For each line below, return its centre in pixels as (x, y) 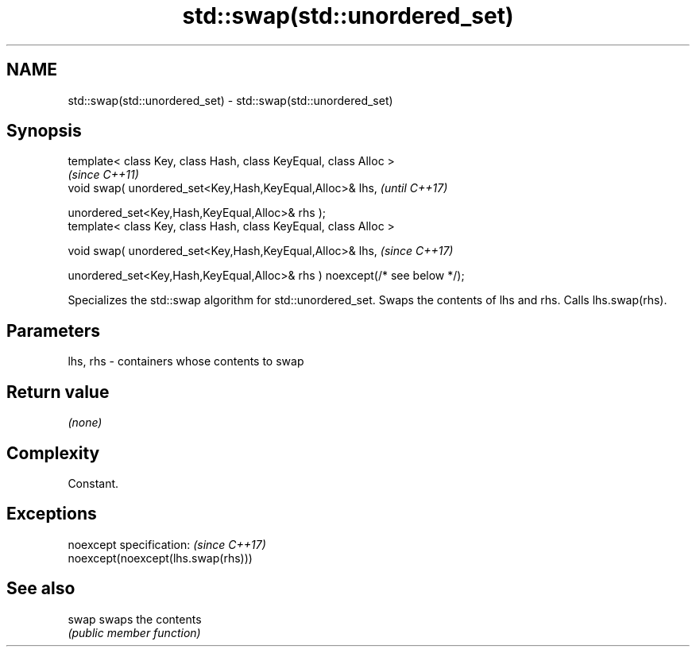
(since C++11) (103, 175)
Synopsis (44, 131)
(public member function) (134, 632)
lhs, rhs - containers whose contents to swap (186, 361)
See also (41, 589)
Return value (58, 392)
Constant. (93, 483)
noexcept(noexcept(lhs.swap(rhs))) (160, 558)
